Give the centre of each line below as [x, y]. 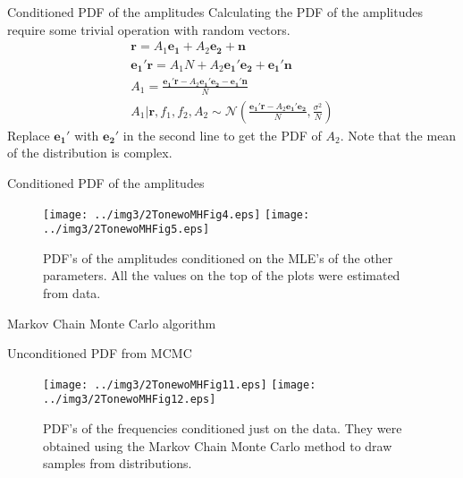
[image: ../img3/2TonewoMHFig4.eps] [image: [177, 214]
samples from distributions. [118, 463]
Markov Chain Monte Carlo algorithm [112, 323]
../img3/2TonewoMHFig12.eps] [130, 400]
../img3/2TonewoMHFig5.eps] [126, 230]
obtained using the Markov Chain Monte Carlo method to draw [218, 445]
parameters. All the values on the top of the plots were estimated [222, 275]
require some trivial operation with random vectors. [149, 29]
